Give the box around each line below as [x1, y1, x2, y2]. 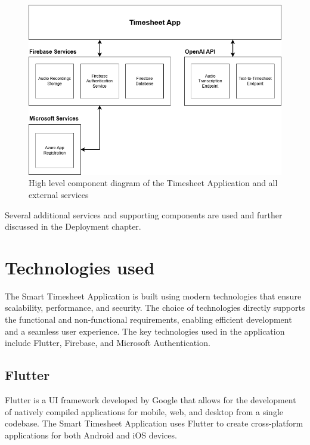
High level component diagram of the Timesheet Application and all [29, 177, 278, 189]
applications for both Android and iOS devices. [5, 428, 177, 441]
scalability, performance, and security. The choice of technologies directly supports [5, 301, 305, 314]
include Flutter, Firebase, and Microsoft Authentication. [5, 336, 210, 349]
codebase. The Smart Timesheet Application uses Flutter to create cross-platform [5, 417, 303, 429]
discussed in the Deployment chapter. [5, 220, 141, 233]
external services [29, 188, 89, 200]
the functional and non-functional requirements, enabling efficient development [5, 313, 292, 326]
